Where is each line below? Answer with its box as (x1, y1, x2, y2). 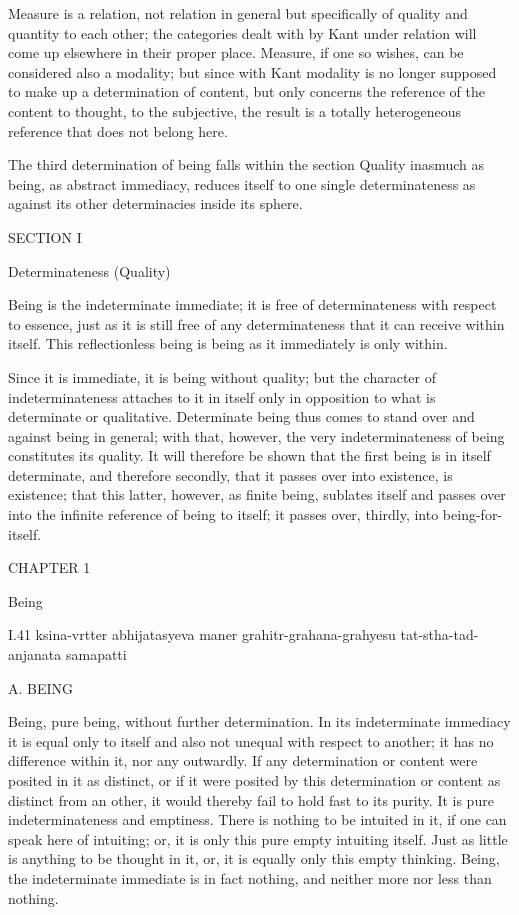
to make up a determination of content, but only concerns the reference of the (8, 81, 485, 102)
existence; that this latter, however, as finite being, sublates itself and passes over (8, 484, 506, 505)
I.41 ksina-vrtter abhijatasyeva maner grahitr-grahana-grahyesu (8, 624, 396, 645)
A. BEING (8, 677, 74, 698)
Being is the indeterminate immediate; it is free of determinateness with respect (8, 294, 497, 315)
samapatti (65, 644, 127, 665)
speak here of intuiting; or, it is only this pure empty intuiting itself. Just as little (8, 828, 508, 849)
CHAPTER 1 (8, 557, 91, 578)
